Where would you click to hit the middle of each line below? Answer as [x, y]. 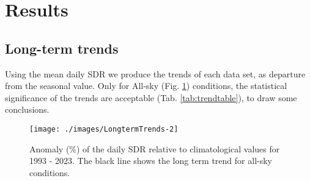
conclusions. [27, 109]
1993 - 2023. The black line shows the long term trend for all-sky [151, 161]
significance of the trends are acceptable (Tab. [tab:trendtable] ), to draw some [151, 97]
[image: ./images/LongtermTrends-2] [104, 129]
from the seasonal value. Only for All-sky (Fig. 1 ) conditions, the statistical [146, 86]
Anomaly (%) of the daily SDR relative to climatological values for [155, 148]
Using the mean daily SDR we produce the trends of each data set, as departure [155, 73]
